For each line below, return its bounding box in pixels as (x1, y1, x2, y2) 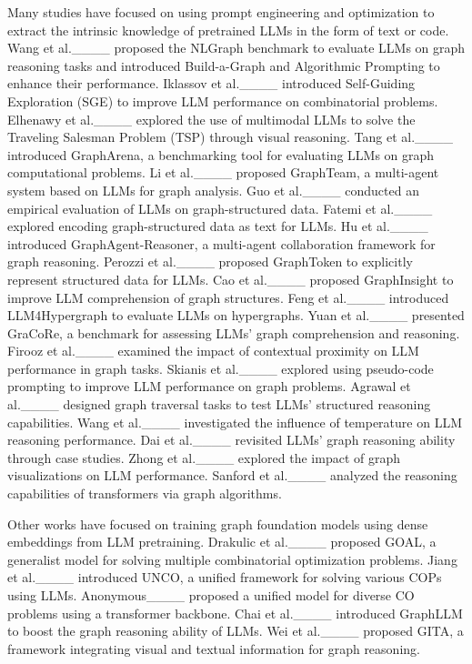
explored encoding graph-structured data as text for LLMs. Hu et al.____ (7, 216, 428, 236)
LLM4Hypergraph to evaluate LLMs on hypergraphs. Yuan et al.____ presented (7, 306, 465, 325)
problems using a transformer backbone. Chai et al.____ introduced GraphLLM (7, 603, 463, 622)
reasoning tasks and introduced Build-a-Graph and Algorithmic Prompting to (7, 55, 440, 75)
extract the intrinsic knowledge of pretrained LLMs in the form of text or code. (7, 20, 449, 39)
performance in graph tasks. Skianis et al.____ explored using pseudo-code (7, 358, 434, 377)
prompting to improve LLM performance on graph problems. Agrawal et (7, 377, 411, 396)
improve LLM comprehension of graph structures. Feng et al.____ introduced (7, 287, 449, 307)
